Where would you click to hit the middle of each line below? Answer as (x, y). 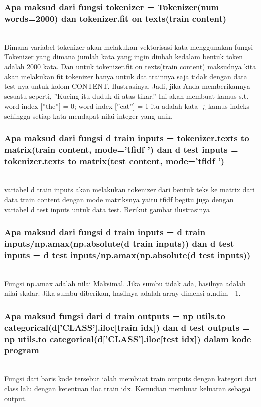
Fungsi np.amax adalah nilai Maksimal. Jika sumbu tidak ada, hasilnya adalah (125, 283)
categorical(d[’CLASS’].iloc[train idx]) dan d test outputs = (127, 327)
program (22, 350)
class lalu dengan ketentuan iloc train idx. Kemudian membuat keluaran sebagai (127, 388)
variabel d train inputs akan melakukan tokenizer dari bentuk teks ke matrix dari (129, 190)
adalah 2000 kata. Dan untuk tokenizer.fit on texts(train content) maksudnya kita (130, 66)
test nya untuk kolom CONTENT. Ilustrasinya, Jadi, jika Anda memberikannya (127, 86)
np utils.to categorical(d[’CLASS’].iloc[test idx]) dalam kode (128, 338)
